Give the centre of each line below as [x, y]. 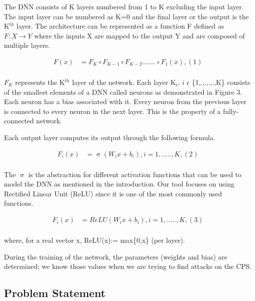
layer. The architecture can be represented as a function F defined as [120, 26]
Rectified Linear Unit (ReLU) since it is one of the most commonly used [113, 193]
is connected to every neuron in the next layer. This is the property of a [112, 111]
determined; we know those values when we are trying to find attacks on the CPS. [128, 266]
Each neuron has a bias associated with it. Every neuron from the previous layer [125, 101]
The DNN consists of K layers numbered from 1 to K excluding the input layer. [124, 6]
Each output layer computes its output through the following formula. [110, 137]
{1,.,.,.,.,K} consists [221, 82]
